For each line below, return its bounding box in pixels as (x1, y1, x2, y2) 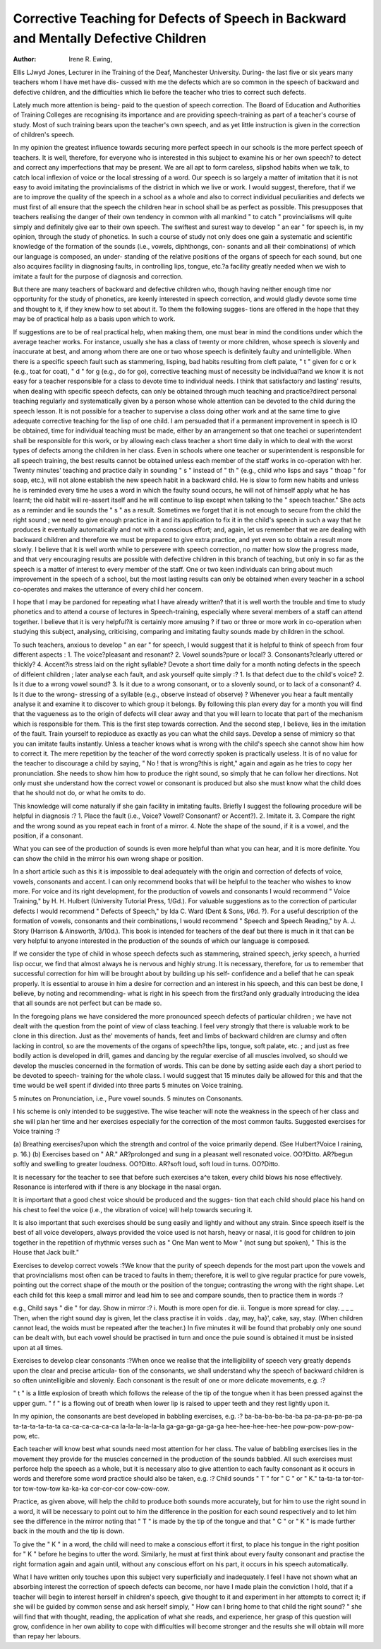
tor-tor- (342, 1474, 365, 1483)
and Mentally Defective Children (13, 30, 207, 46)
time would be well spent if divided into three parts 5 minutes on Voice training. (13, 1081, 243, 1090)
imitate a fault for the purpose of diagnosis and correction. (13, 272, 183, 281)
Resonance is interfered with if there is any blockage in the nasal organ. (13, 1183, 222, 1191)
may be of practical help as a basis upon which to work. (13, 315, 176, 323)
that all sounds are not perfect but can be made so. (13, 999, 162, 1007)
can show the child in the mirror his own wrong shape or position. (13, 854, 204, 862)
